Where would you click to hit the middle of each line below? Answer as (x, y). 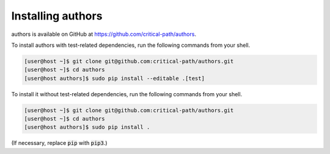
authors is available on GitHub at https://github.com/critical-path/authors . (104, 34)
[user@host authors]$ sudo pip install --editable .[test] (114, 78)
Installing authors (57, 16)
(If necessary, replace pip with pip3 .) (59, 143)
